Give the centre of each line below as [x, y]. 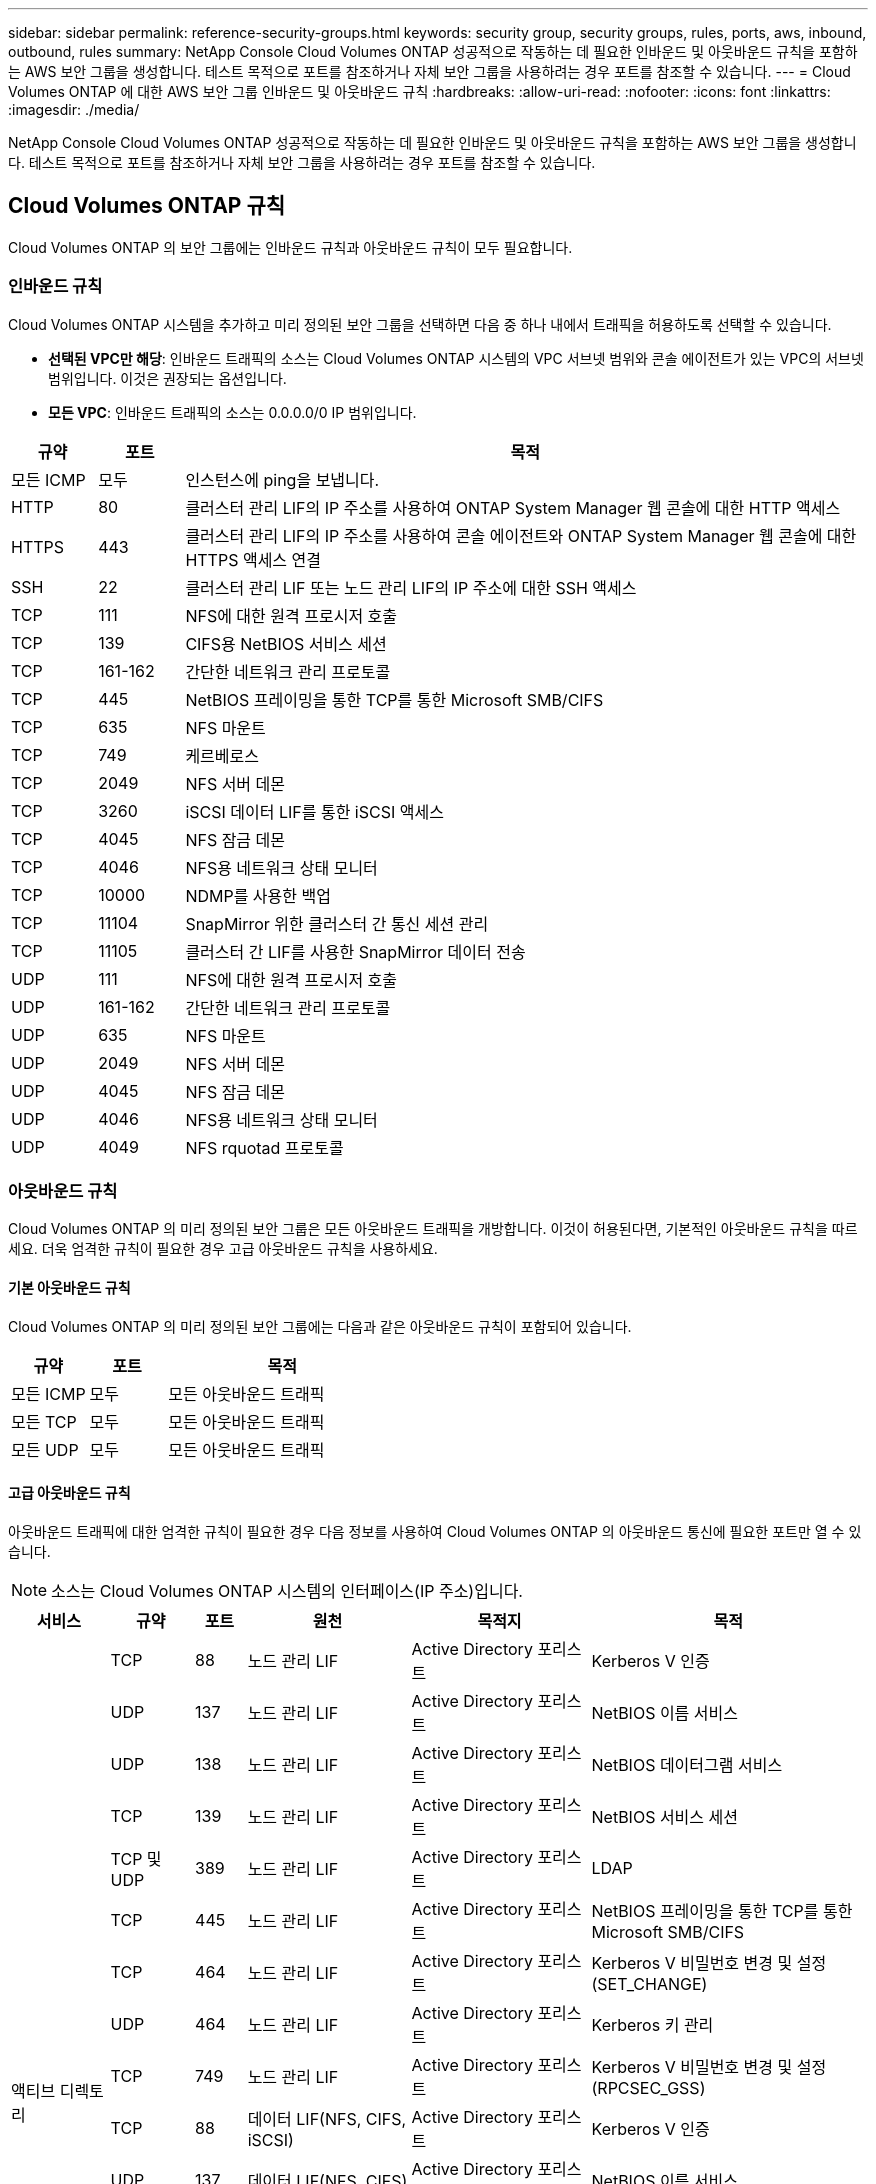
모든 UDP [45, 1449]
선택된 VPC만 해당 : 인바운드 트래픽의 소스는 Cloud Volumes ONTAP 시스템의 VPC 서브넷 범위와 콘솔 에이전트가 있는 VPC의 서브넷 [456, 358]
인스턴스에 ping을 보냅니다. [282, 479]
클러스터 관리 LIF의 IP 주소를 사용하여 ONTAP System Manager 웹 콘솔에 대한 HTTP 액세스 [513, 507]
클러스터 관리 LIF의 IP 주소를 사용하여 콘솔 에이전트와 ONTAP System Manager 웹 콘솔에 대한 [521, 535]
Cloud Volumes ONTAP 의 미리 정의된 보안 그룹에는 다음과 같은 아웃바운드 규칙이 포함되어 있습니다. [320, 1326]
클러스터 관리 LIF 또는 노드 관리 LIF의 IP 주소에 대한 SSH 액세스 [411, 587]
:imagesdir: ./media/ [74, 109]
